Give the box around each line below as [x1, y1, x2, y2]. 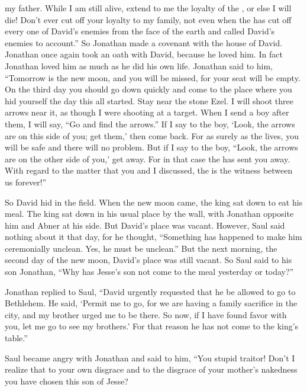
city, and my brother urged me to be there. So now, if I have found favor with [5, 308, 287, 321]
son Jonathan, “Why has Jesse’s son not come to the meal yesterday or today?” [5, 265, 294, 278]
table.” [5, 332, 28, 344]
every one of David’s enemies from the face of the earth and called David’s [5, 25, 275, 37]
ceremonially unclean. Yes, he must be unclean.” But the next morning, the [5, 242, 277, 254]
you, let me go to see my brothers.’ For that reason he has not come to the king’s [5, 320, 299, 332]
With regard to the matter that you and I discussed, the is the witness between [5, 164, 293, 177]
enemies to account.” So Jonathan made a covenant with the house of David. [5, 36, 283, 49]
